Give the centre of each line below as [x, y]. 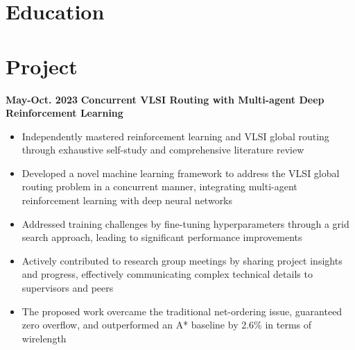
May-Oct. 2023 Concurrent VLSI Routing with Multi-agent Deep [165, 99]
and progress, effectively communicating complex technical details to [167, 274]
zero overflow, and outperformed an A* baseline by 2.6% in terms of [167, 325]
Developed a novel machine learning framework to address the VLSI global [181, 173]
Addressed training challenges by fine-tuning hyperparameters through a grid [185, 223]
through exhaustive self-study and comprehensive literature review [163, 150]
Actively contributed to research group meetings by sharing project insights [182, 260]
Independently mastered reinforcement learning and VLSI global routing [175, 136]
